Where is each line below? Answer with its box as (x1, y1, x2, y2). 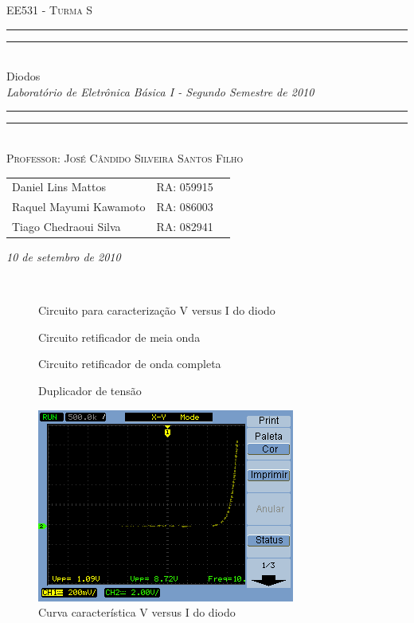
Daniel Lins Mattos (12, 178, 106, 195)
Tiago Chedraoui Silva (12, 218, 121, 234)
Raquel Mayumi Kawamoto (12, 198, 146, 215)
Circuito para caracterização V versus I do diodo (38, 302, 275, 319)
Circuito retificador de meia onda (38, 328, 201, 345)
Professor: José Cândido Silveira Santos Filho (6, 149, 244, 166)
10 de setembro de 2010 (6, 249, 121, 265)
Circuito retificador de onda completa (38, 355, 221, 372)
